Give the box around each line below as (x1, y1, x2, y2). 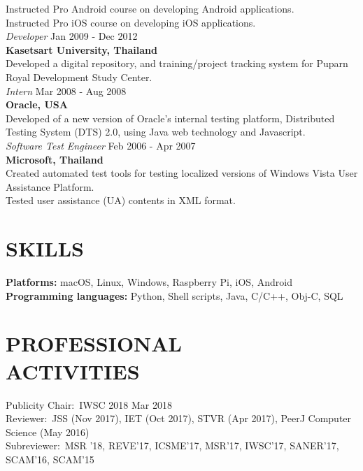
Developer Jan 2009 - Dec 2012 (6, 29, 138, 43)
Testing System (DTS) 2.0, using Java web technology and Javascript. (6, 124, 306, 139)
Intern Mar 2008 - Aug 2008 (6, 83, 127, 98)
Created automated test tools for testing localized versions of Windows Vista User (6, 166, 358, 180)
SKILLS (6, 234, 84, 263)
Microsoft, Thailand (6, 152, 104, 166)
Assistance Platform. (6, 179, 94, 194)
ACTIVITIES (6, 356, 140, 385)
